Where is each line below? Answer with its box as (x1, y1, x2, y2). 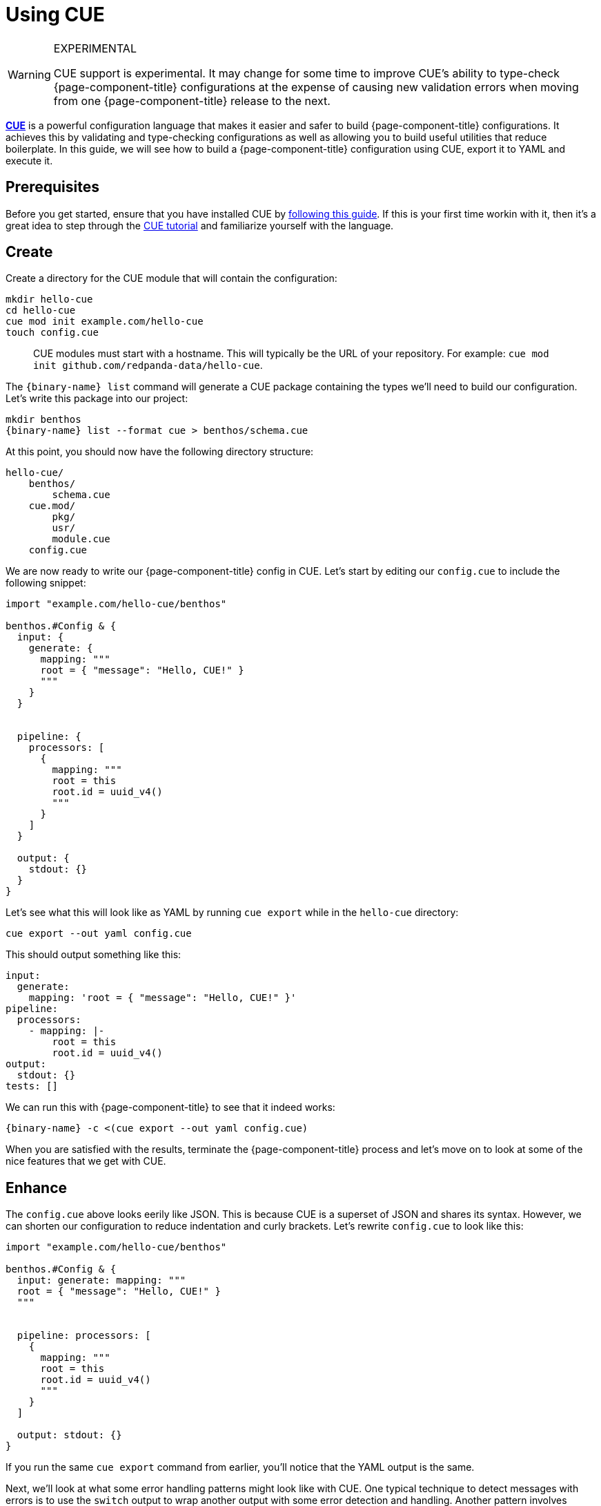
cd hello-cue (6, 305, 76, 316)
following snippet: (6, 577, 86, 589)
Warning (8, 67, 51, 82)
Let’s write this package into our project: (6, 392, 188, 405)
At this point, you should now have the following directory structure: (6, 446, 314, 458)
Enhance (6, 1179, 68, 1197)
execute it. (6, 154, 53, 166)
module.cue (52, 533, 110, 545)
